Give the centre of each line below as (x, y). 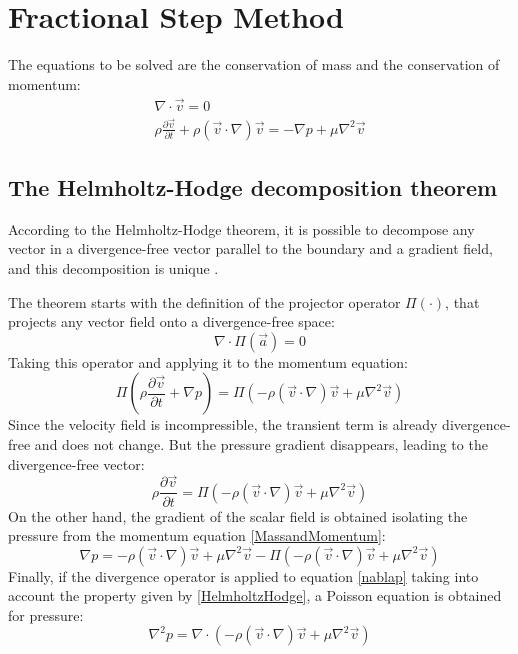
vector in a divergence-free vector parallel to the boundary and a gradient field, (250, 248)
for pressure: (46, 614)
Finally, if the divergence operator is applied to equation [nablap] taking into (243, 575)
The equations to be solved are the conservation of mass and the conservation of (254, 64)
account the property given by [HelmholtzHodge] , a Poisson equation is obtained (255, 595)
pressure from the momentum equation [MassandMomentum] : (197, 535)
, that (462, 301)
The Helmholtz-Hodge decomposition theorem (253, 187)
